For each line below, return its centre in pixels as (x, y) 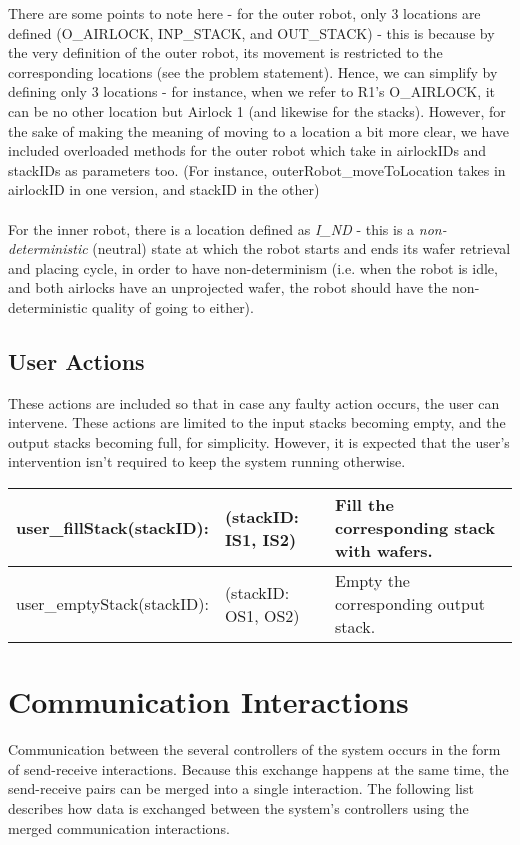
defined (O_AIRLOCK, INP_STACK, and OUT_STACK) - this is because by (251, 32)
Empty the (372, 581)
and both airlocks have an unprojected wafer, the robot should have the (228, 287)
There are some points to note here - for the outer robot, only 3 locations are (244, 13)
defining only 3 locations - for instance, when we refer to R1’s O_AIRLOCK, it (252, 91)
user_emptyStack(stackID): (112, 604)
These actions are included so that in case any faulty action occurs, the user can (254, 402)
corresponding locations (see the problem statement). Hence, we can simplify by (253, 71)
